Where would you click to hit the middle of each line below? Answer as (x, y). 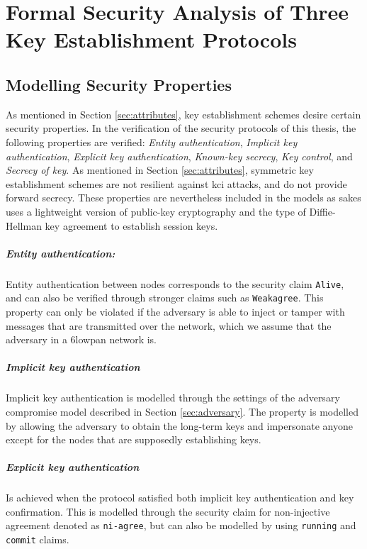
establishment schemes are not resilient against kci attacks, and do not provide (176, 183)
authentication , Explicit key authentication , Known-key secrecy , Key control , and (179, 156)
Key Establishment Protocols (151, 39)
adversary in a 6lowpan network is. (81, 339)
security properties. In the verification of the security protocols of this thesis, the (181, 128)
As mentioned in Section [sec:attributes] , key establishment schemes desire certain (183, 114)
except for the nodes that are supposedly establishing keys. (134, 439)
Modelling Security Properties (119, 84)
